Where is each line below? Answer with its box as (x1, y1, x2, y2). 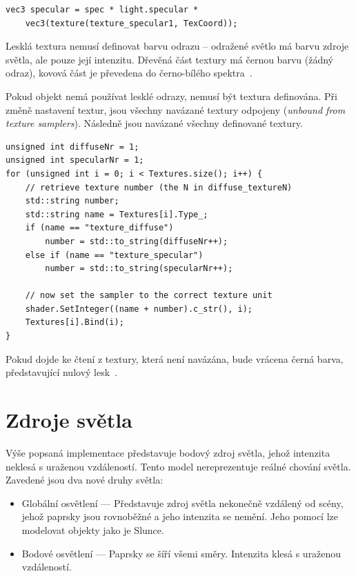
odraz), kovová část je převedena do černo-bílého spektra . (6, 66, 253, 80)
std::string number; (25, 196, 119, 206)
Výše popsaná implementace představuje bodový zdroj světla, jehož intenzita (6, 445, 330, 459)
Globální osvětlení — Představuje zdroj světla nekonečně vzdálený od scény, (21, 495, 344, 510)
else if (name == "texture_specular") (25, 250, 204, 260)
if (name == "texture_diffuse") (25, 223, 174, 233)
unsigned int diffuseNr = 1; (6, 141, 139, 152)
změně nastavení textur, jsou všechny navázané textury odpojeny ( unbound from (6, 102, 346, 117)
